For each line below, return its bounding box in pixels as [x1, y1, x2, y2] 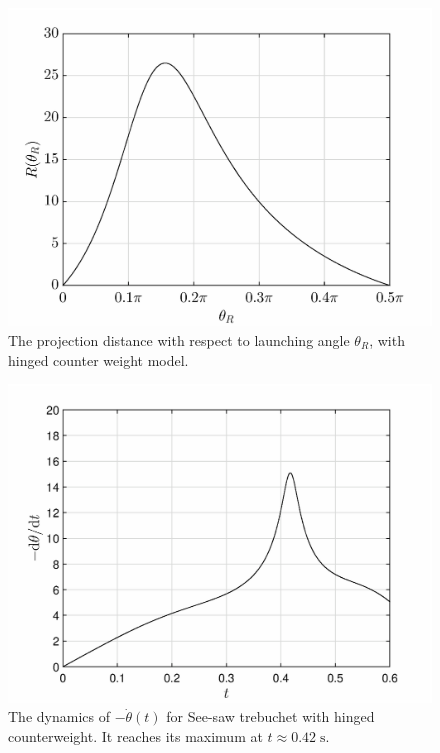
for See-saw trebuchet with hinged [166, 706, 375, 727]
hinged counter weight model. [8, 349, 189, 370]
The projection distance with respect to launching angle [8, 330, 350, 350]
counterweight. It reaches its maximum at [8, 725, 263, 746]
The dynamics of [8, 706, 110, 727]
